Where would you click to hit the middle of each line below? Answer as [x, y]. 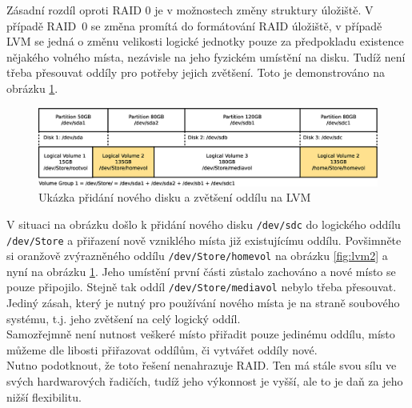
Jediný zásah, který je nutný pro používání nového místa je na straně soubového [203, 303]
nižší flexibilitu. [44, 396]
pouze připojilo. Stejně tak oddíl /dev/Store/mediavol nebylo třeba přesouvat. [202, 287]
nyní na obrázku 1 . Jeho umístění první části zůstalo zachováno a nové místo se [201, 271]
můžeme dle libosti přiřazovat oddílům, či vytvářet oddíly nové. [162, 349]
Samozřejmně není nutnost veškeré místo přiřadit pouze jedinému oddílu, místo [201, 334]
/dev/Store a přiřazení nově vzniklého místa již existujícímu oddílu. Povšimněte [204, 240]
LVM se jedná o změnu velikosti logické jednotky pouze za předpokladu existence [205, 41]
